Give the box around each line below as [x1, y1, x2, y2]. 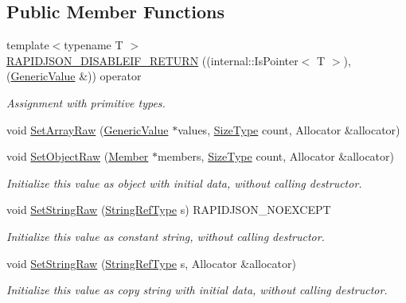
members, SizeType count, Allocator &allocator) [158, 148, 394, 165]
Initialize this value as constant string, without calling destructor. [6, 227, 325, 244]
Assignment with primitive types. [6, 94, 166, 111]
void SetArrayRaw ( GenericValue [6, 121, 169, 138]
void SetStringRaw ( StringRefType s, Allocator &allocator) [6, 254, 296, 271]
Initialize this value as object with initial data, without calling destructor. [6, 174, 362, 191]
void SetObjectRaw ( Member [6, 148, 149, 165]
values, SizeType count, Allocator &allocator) [178, 121, 400, 138]
